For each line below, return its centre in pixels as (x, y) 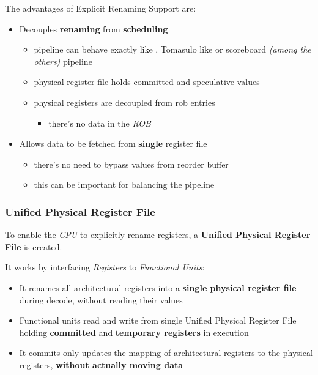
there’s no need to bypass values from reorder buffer (131, 164)
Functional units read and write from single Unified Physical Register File (158, 320)
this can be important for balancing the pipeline (124, 184)
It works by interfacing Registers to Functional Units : (105, 267)
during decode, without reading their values (101, 299)
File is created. (34, 246)
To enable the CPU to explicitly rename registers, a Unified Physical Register (158, 235)
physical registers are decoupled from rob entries (124, 102)
